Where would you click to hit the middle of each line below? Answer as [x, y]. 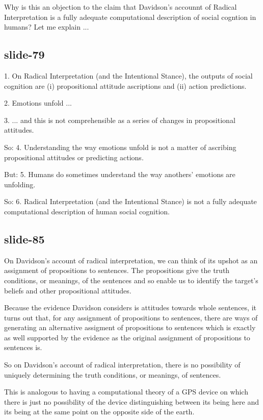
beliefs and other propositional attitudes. [68, 290]
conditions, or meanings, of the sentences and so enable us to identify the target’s [131, 280]
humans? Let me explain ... [47, 27]
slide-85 [24, 239]
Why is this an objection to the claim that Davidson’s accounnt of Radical [121, 7]
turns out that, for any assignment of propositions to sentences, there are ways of [131, 317]
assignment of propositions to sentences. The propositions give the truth [117, 270]
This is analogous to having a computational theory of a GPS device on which [126, 392]
